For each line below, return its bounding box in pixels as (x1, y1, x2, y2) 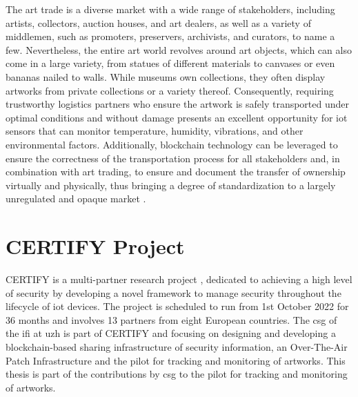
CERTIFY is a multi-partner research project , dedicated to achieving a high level (6, 272, 352, 287)
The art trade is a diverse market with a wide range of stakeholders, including (6, 2, 335, 16)
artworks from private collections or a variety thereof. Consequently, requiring (6, 83, 334, 97)
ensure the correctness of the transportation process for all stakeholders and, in (6, 151, 340, 165)
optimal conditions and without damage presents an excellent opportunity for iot (6, 110, 348, 124)
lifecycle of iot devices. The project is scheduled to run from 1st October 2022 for (6, 299, 349, 313)
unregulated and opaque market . (6, 191, 146, 206)
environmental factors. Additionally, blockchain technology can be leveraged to (6, 137, 338, 151)
